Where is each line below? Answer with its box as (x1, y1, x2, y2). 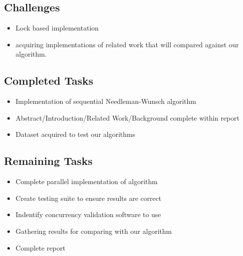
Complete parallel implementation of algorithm (15, 176, 158, 187)
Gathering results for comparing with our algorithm (15, 225, 172, 236)
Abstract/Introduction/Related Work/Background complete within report (15, 112, 240, 123)
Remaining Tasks (4, 153, 93, 168)
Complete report (15, 242, 66, 253)
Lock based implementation (15, 23, 99, 33)
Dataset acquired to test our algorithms (15, 129, 136, 139)
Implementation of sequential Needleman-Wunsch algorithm (15, 96, 196, 106)
